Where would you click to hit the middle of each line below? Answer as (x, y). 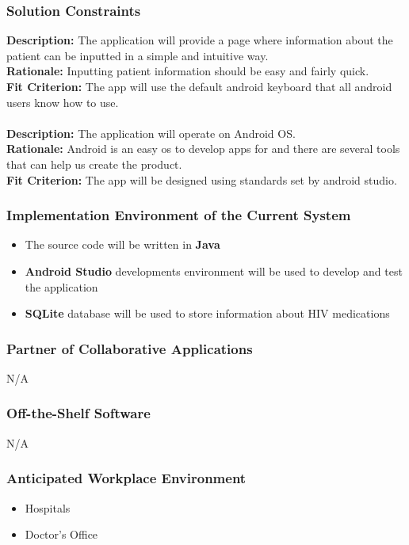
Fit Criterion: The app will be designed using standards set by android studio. (202, 179)
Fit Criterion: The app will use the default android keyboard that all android (199, 86)
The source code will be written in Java (122, 244)
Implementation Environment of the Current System (179, 215)
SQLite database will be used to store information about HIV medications (207, 313)
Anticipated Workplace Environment (126, 478)
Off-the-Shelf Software (78, 413)
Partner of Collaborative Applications (130, 348)
